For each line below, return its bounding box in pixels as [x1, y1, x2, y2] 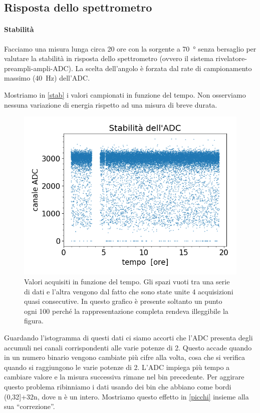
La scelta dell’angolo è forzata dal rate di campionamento [75, 63, 252, 73]
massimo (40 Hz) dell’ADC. [4, 73, 90, 83]
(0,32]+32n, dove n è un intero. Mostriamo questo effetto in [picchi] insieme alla [4, 391, 249, 401]
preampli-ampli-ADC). [4, 63, 73, 73]
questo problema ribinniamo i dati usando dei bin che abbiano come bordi [4, 381, 231, 392]
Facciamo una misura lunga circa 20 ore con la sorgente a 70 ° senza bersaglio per [4, 43, 256, 54]
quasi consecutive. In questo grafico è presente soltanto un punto [24, 296, 222, 306]
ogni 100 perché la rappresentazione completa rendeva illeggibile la [24, 305, 228, 316]
